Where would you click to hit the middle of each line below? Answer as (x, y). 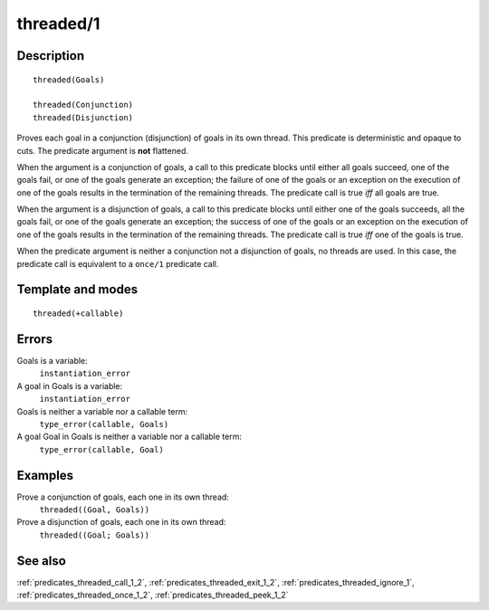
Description (51, 56)
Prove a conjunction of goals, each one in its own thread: (123, 497)
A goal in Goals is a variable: (70, 386)
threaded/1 (58, 24)
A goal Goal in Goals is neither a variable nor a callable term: (129, 437)
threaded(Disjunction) (83, 117)
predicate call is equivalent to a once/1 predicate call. (118, 263)
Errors (35, 339)
